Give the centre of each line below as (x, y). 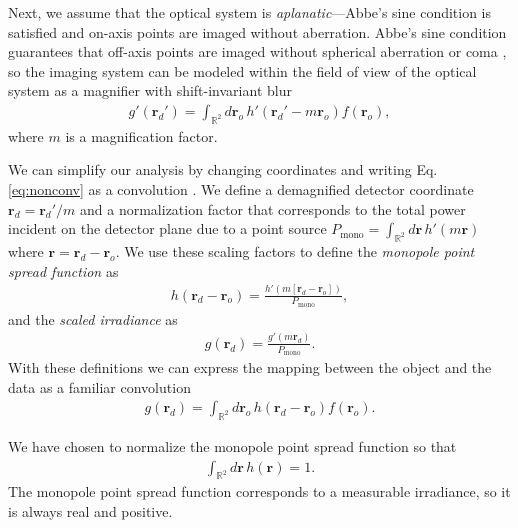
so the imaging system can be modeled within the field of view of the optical (242, 70)
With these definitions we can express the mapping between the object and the (250, 367)
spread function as (63, 270)
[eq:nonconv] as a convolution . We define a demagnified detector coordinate (241, 188)
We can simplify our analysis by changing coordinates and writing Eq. (223, 169)
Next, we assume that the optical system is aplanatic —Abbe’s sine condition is (250, 12)
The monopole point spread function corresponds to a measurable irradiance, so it (259, 491)
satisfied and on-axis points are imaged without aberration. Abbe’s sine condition (257, 31)
